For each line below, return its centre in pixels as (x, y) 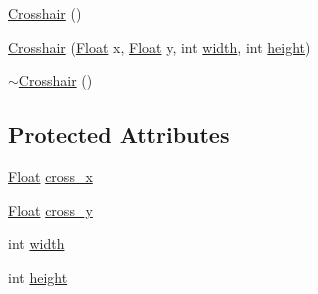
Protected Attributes (119, 134)
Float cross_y (50, 209)
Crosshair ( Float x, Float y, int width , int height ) (159, 46)
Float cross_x (50, 175)
